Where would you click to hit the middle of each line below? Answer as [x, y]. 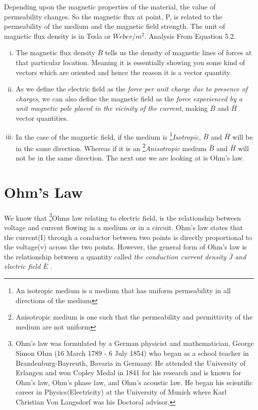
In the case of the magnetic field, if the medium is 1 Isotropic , [108, 136]
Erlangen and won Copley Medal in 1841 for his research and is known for [128, 372]
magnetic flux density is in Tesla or [57, 36]
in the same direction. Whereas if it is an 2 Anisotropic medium [111, 147]
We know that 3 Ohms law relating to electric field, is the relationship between [123, 217]
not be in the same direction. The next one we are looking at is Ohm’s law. [130, 158]
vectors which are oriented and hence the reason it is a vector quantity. [124, 72]
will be [243, 136]
